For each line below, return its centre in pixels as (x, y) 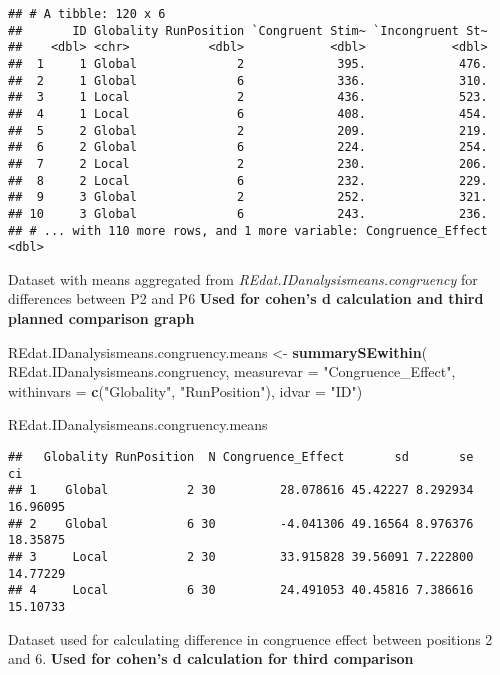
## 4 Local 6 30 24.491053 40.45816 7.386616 (241, 590)
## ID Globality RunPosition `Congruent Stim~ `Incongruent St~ (248, 30)
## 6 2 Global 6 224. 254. (248, 147)
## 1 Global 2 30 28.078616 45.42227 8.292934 (241, 490)
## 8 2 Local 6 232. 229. (248, 180)
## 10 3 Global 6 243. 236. (248, 213)
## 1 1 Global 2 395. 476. (248, 63)
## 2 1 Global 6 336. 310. (248, 80)
